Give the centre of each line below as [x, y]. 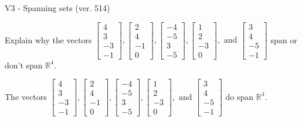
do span [240, 96]
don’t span [24, 65]
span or [284, 39]
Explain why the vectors [48, 39]
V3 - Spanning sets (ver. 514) [57, 8]
